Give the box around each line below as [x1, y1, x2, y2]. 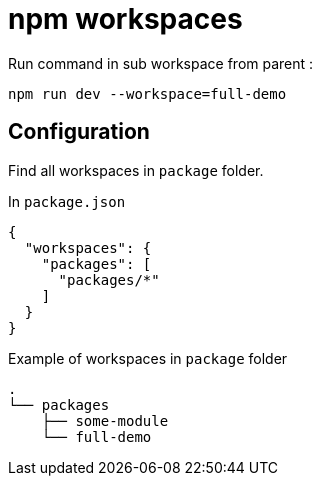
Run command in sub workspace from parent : [8, 54, 314, 72]
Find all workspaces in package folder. [8, 161, 264, 179]
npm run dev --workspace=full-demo [8, 85, 287, 102]
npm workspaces [8, 2, 243, 36]
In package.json [8, 192, 126, 210]
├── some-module [41, 412, 169, 429]
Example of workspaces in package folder [8, 349, 288, 367]
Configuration [8, 119, 150, 145]
